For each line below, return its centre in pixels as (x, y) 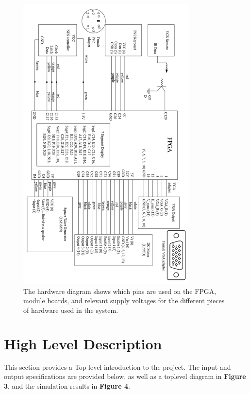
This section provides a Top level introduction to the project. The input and (117, 367)
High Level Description (83, 343)
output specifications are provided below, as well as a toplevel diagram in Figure (125, 376)
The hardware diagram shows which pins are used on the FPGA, (120, 291)
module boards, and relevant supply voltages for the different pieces (124, 300)
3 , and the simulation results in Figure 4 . (67, 385)
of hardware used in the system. (71, 310)
